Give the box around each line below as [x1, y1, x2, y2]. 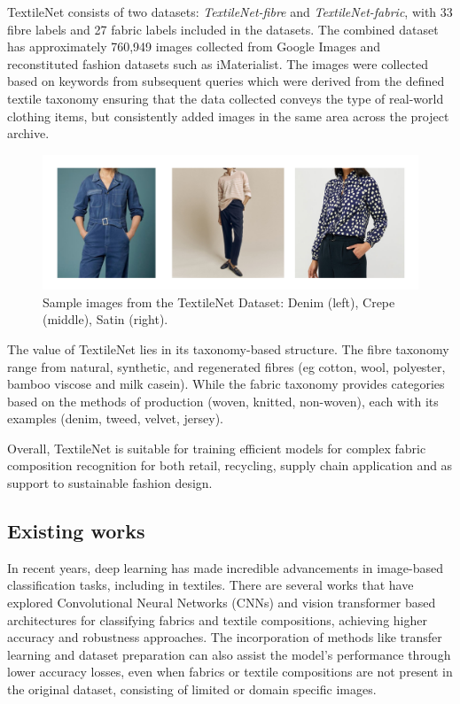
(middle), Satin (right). [43, 310, 168, 329]
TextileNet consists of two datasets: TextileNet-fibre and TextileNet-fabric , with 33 [7, 3, 453, 20]
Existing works [7, 517, 145, 545]
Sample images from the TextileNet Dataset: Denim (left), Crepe [43, 292, 395, 311]
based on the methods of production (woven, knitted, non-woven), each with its [7, 391, 439, 410]
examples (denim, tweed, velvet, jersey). [7, 409, 223, 428]
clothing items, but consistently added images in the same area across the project [7, 106, 449, 125]
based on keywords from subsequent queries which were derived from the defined [7, 72, 445, 90]
